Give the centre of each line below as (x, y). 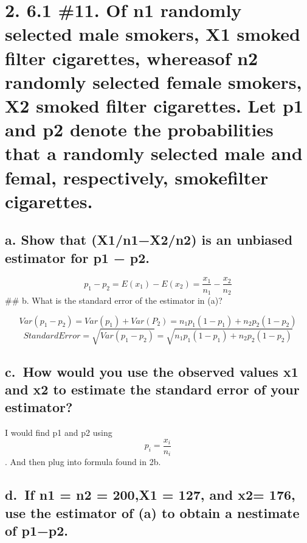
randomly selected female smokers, (153, 81)
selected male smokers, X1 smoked (153, 34)
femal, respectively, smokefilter (137, 177)
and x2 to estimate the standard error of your (152, 389)
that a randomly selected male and (154, 153)
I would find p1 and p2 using (59, 433)
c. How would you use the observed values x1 (152, 371)
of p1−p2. (36, 530)
